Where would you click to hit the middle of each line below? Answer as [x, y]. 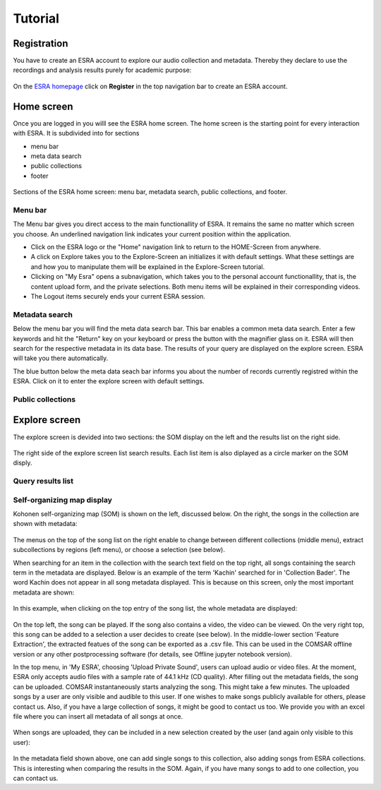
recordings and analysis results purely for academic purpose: [102, 70]
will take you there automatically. [61, 358]
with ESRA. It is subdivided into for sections [76, 133]
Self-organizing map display [62, 500]
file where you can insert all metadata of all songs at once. [98, 717]
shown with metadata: [45, 524]
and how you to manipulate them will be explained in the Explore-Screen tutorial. [147, 267]
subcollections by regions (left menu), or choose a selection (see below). [119, 550]
